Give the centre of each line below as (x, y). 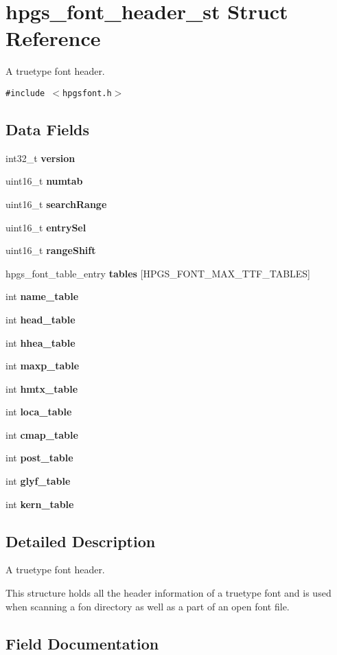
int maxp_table (43, 366)
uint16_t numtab (44, 181)
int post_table (39, 458)
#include (25, 93)
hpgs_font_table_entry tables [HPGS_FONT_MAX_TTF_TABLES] (158, 273)
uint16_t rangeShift (51, 250)
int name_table (42, 296)
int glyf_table (38, 481)
